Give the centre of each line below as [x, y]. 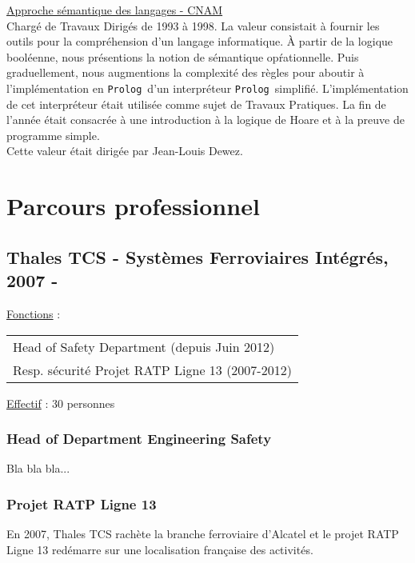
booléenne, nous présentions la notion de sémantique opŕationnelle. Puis [183, 56]
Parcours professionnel [133, 206]
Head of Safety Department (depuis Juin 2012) [144, 346]
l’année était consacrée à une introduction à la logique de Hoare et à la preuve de [206, 120]
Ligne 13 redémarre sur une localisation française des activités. [160, 549]
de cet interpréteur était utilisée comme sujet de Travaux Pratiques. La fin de [196, 104]
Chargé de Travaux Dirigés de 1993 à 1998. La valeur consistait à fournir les [193, 25]
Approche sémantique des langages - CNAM [115, 10]
